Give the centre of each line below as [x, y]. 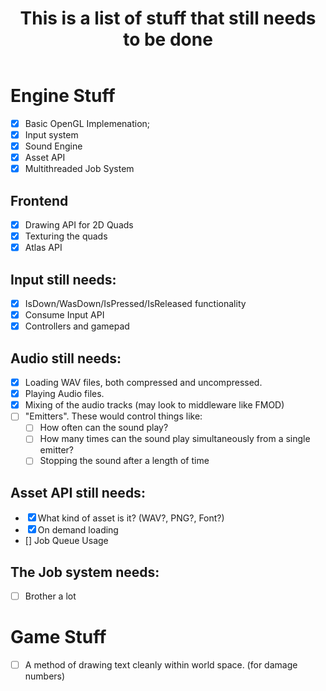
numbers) [45, 676]
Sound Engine [53, 146]
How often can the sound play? [104, 428]
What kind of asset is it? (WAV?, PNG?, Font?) [131, 518]
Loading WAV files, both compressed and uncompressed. [143, 383]
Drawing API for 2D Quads [79, 225]
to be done [168, 39]
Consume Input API [64, 315]
